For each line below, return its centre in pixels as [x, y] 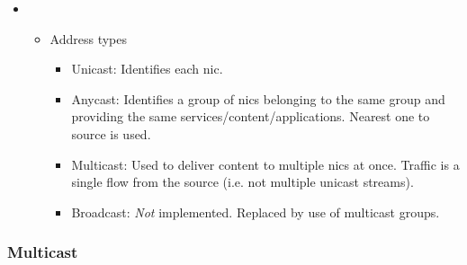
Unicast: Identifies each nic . [147, 69]
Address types [89, 38]
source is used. [111, 133]
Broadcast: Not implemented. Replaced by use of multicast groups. [256, 212]
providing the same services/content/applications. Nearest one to [251, 116]
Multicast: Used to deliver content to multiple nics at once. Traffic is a [265, 164]
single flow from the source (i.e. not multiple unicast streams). [242, 182]
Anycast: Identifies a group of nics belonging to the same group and [258, 98]
